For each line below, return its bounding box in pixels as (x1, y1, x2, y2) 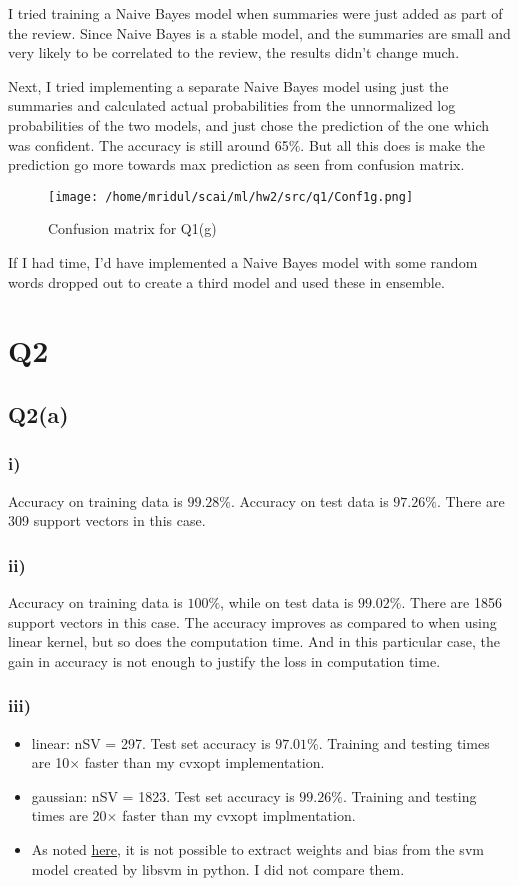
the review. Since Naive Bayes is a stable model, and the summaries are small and (8, 22, 511, 43)
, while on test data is (220, 591, 354, 612)
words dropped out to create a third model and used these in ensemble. (8, 271, 445, 292)
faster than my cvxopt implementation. (84, 752, 325, 773)
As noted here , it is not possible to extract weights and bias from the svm (31, 838, 484, 859)
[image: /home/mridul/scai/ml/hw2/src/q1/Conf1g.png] (48, 189, 414, 204)
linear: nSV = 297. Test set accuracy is (31, 732, 271, 753)
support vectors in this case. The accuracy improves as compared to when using (8, 611, 497, 632)
